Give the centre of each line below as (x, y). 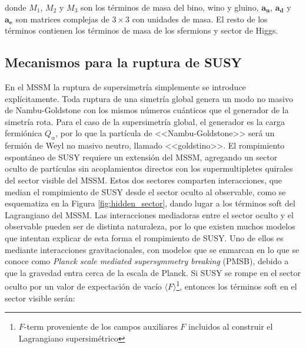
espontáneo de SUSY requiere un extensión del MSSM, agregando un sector (141, 157)
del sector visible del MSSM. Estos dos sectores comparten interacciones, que (144, 180)
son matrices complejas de (62, 19)
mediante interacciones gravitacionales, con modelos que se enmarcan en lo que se (152, 249)
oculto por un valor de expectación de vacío (83, 286)
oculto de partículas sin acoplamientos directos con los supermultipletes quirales (149, 168)
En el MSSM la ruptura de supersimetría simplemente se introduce (125, 86)
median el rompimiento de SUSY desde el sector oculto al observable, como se (145, 191)
